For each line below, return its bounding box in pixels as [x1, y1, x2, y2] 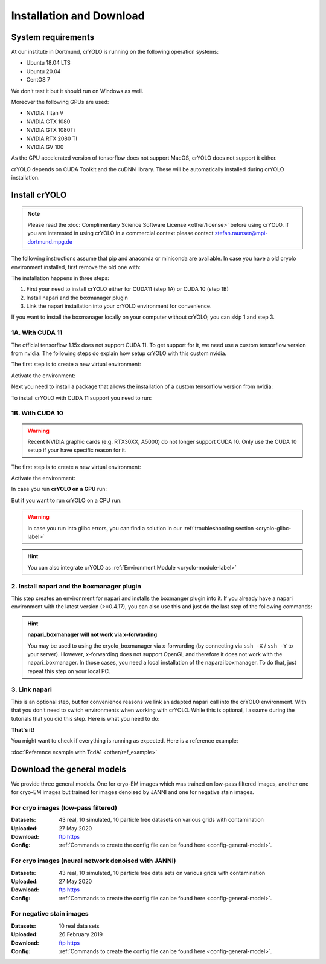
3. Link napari [11, 685, 53, 694]
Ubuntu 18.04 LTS [26, 59, 71, 67]
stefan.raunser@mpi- [214, 230, 268, 237]
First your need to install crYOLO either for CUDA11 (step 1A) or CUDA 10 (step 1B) [26, 285, 229, 293]
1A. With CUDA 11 [11, 328, 63, 337]
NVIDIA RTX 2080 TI [26, 135, 78, 142]
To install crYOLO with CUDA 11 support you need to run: [11, 394, 152, 402]
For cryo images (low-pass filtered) [11, 803, 118, 812]
